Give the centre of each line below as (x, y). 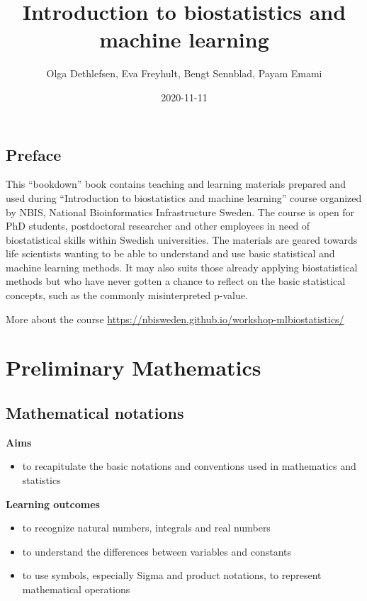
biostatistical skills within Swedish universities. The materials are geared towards (182, 239)
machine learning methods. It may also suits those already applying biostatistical (182, 267)
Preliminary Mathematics (134, 367)
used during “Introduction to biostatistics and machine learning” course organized (184, 197)
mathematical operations (76, 589)
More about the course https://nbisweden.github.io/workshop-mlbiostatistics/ (175, 319)
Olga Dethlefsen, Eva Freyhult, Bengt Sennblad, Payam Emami (184, 73)
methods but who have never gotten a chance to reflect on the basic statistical (176, 281)
